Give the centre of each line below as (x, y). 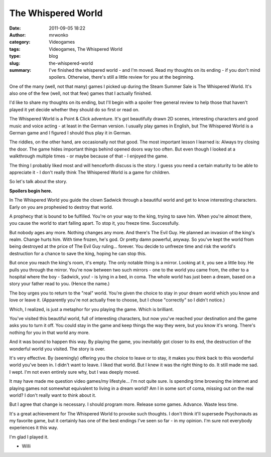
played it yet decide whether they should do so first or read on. (75, 109)
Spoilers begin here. (31, 191)
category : (20, 42)
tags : (15, 49)
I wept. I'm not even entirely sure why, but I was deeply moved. (75, 372)
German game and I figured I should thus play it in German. (70, 133)
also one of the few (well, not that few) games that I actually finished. (81, 93)
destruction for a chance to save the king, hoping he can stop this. (78, 253)
